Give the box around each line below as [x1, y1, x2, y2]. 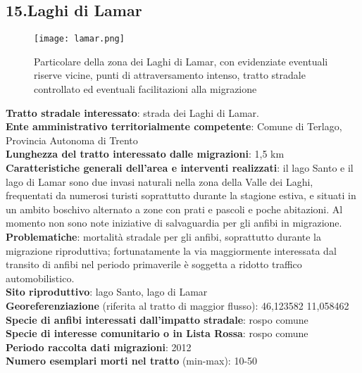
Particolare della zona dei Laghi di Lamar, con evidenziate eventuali [34, 53, 328, 68]
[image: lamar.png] [34, 34, 125, 44]
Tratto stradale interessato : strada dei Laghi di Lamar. [6, 105, 259, 120]
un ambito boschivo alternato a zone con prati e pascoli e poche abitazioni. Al [6, 201, 343, 216]
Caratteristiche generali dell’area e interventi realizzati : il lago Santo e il [6, 160, 354, 175]
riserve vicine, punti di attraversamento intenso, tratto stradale [34, 68, 306, 82]
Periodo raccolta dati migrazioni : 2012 [6, 339, 192, 354]
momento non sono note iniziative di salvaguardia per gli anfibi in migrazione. [6, 215, 342, 230]
